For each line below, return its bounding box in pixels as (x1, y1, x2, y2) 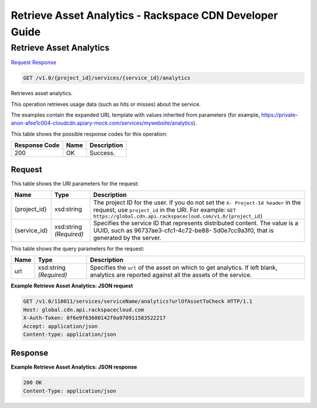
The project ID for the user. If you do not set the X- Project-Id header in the (93, 199, 301, 207)
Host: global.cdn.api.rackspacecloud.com (23, 306, 144, 313)
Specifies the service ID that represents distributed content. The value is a (93, 219, 299, 228)
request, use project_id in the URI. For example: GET (93, 206, 236, 214)
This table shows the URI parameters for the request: (11, 180, 139, 187)
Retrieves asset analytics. (11, 90, 73, 97)
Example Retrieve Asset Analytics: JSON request (11, 282, 133, 289)
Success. (89, 149, 116, 157)
